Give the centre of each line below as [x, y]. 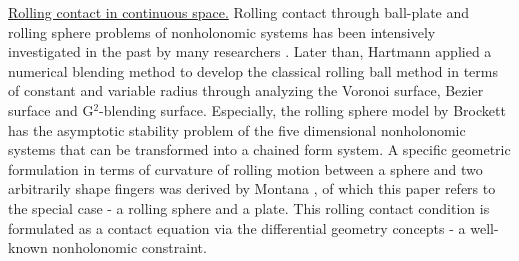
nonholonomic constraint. [129, 247]
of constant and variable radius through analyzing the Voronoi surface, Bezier [246, 90]
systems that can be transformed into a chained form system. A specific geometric [259, 149]
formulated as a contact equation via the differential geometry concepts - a [237, 227]
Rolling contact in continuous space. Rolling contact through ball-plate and [239, 12]
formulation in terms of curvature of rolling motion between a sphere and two [245, 168]
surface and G [51, 109]
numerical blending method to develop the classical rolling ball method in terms [253, 70]
